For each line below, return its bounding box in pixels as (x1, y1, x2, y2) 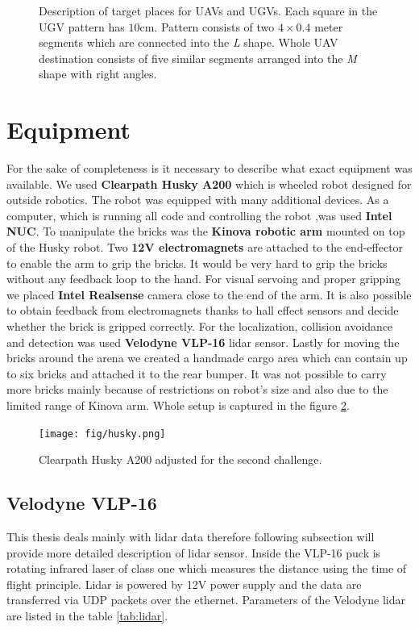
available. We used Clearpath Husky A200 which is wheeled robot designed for (6, 175, 412, 192)
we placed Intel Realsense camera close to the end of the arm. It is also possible (6, 286, 412, 302)
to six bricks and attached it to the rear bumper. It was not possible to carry (6, 365, 387, 382)
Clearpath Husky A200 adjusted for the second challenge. (39, 451, 322, 468)
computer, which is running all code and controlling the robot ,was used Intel (6, 207, 392, 223)
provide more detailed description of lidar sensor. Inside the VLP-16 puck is (6, 544, 381, 561)
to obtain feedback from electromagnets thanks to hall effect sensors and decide (6, 302, 399, 319)
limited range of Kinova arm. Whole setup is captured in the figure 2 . (6, 397, 350, 413)
